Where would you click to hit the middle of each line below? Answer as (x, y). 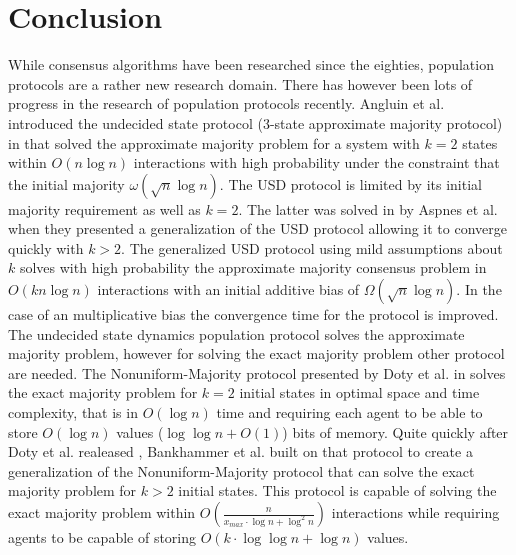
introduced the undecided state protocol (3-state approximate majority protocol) (255, 122)
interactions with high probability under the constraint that (316, 162)
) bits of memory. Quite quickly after (395, 431)
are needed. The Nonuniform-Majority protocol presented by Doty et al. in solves (257, 372)
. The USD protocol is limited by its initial (350, 183)
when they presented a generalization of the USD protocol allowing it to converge (257, 228)
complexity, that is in (73, 412)
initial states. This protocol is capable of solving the (337, 490)
